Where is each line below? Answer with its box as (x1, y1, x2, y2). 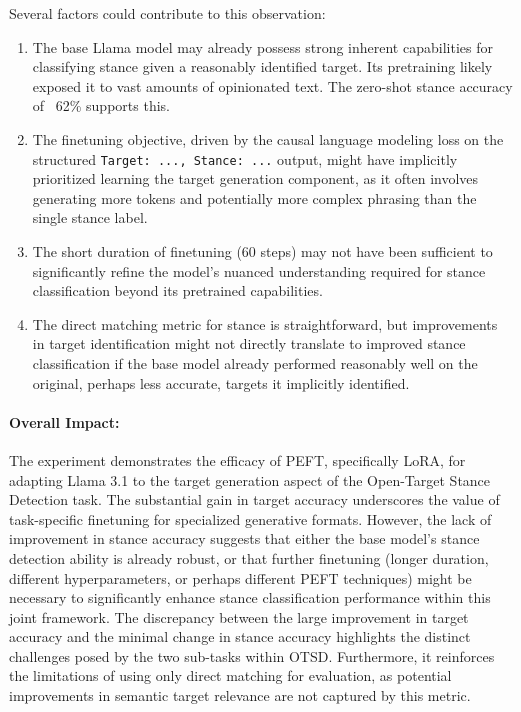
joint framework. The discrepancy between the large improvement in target (9, 606, 469, 627)
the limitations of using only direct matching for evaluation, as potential (9, 665, 452, 686)
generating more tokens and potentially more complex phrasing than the (32, 187, 477, 208)
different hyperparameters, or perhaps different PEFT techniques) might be (9, 567, 472, 588)
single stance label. (32, 207, 148, 228)
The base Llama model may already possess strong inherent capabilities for (32, 36, 493, 57)
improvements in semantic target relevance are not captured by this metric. (9, 685, 471, 706)
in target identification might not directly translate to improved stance (32, 333, 466, 354)
